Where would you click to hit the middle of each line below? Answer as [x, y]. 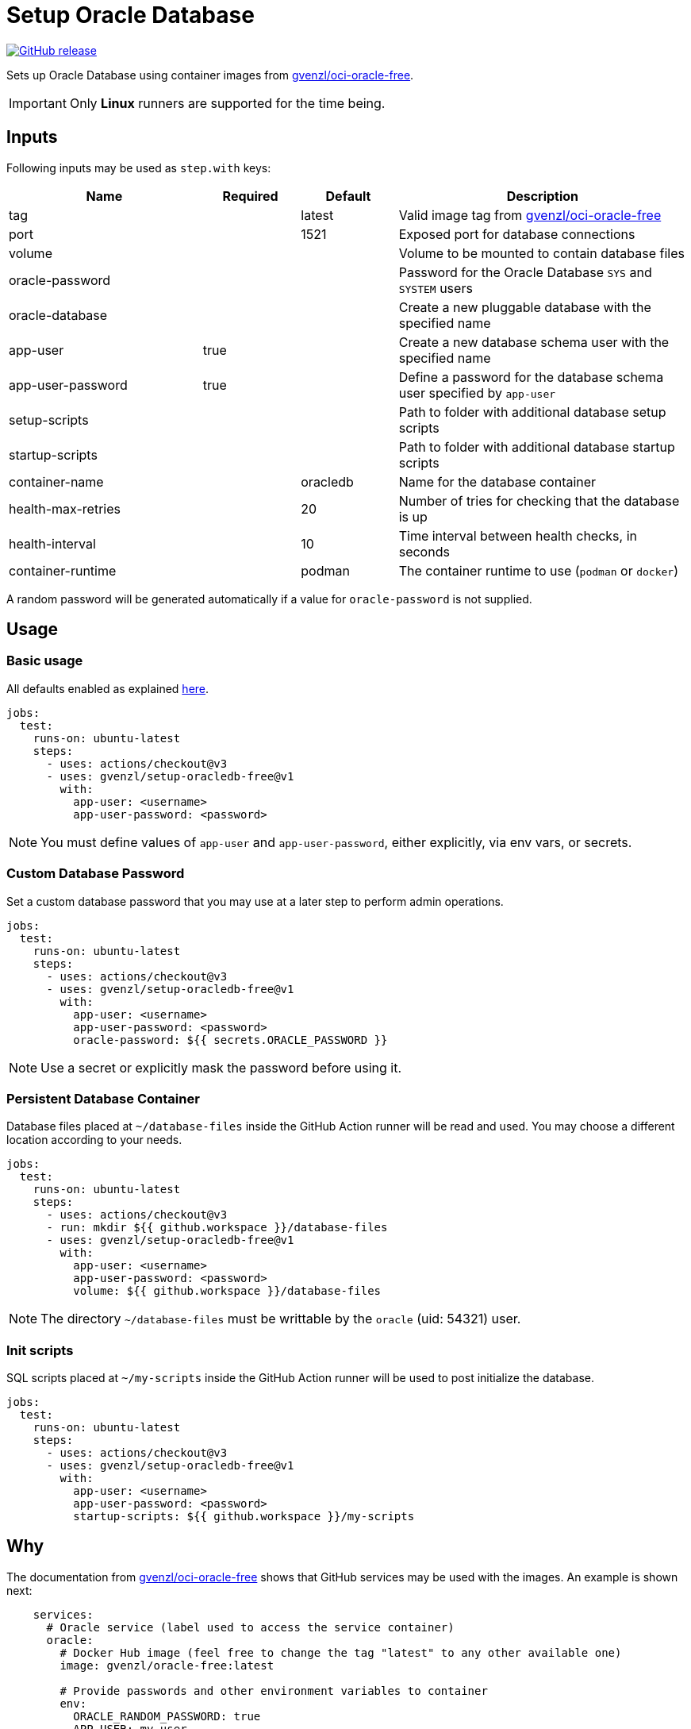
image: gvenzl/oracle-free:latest [167, 1665]
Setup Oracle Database [131, 15]
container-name [56, 481]
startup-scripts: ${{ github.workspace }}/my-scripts [244, 1517]
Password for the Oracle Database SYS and [525, 272]
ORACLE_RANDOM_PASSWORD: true [167, 1716]
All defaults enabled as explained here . [108, 688]
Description [543, 196]
